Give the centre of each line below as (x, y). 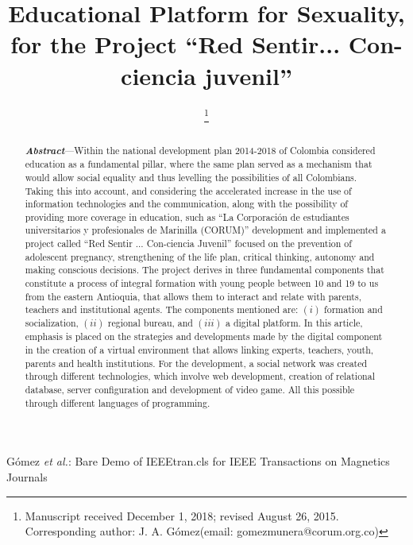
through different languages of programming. (118, 402)
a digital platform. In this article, (294, 323)
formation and (353, 309)
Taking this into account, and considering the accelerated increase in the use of (188, 190)
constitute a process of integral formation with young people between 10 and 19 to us (202, 283)
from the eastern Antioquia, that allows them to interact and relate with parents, (193, 296)
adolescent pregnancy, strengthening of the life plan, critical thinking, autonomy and (200, 256)
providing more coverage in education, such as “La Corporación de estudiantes (187, 216)
